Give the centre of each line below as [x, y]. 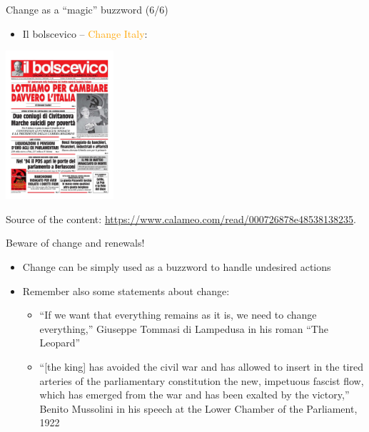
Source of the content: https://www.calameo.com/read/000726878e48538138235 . [181, 218]
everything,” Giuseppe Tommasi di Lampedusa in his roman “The [184, 328]
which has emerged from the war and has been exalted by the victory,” [194, 395]
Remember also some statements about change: [126, 290]
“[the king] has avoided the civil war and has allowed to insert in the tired [201, 366]
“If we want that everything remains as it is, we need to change [178, 315]
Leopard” [60, 343]
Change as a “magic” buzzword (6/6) [87, 9]
